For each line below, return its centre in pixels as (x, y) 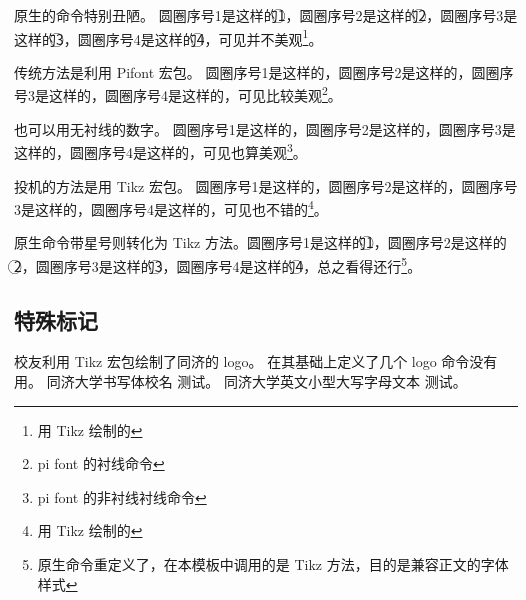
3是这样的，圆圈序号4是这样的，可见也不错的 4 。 (171, 207)
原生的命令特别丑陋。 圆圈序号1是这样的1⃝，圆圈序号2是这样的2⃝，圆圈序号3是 (266, 15)
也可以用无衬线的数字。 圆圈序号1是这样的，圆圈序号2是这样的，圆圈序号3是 (265, 128)
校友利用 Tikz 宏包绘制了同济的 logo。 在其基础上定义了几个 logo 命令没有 (256, 361)
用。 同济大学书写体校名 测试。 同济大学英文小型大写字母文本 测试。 (240, 381)
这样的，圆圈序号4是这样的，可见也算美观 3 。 (160, 150)
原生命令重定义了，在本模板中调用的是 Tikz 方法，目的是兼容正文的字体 (273, 563)
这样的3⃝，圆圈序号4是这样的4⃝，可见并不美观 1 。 (168, 37)
